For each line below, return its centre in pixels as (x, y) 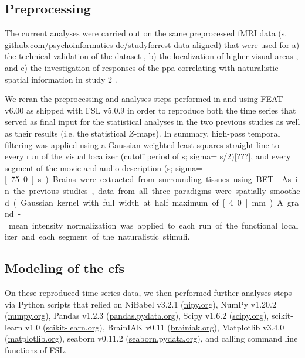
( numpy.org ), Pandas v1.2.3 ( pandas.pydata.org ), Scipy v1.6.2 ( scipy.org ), (137, 316)
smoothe (285, 190)
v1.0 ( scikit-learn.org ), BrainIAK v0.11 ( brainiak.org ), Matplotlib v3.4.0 (155, 327)
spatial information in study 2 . (61, 79)
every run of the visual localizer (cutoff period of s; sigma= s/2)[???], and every (148, 156)
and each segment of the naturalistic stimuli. (106, 236)
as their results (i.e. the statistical (65, 133)
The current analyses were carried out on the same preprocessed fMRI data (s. (146, 33)
